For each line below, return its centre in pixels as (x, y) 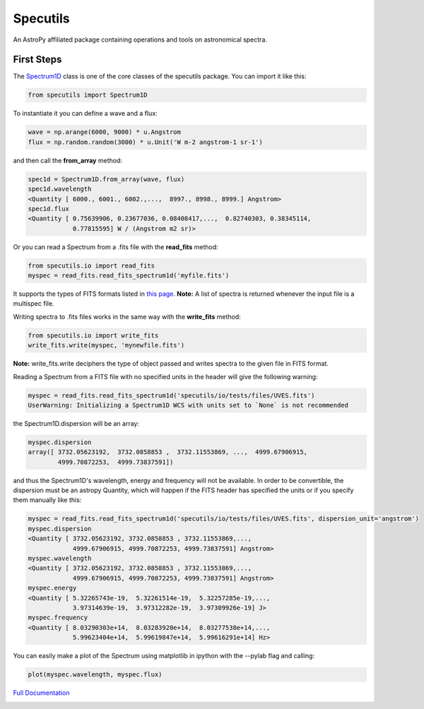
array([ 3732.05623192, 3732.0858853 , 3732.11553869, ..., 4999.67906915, (167, 452)
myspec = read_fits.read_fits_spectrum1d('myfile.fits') (129, 276)
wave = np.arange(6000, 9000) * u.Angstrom (105, 132)
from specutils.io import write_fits (93, 335)
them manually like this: (47, 500)
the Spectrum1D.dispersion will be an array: (76, 423)
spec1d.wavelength (60, 189)
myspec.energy (52, 588)
